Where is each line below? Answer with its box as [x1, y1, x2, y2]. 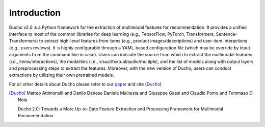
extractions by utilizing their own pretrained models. [9, 72, 114, 78]
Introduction [9, 7, 61, 18]
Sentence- [216, 31, 238, 37]
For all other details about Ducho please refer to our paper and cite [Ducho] [9, 81, 162, 87]
